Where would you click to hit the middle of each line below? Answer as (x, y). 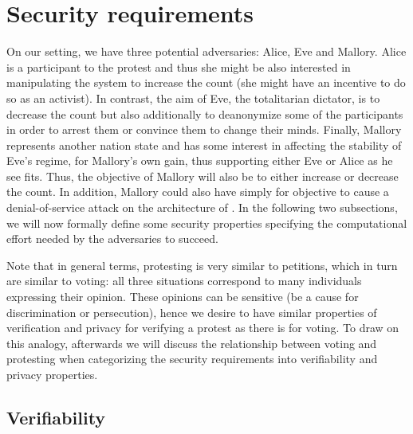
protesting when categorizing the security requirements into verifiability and (192, 359)
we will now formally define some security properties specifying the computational (207, 223)
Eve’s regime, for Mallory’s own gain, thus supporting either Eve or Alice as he (200, 160)
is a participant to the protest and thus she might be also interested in (179, 66)
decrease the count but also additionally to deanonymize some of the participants (205, 113)
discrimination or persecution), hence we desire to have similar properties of (192, 312)
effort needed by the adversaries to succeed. (112, 239)
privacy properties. (52, 374)
